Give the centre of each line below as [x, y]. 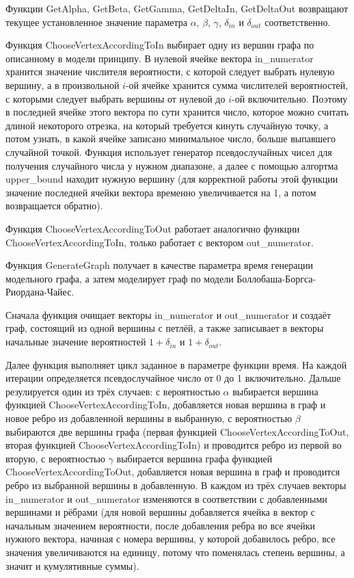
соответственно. [298, 22]
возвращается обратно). [54, 206]
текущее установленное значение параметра [96, 22]
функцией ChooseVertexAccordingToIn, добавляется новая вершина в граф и [166, 405]
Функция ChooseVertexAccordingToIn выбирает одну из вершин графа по [160, 45]
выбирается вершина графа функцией [194, 458]
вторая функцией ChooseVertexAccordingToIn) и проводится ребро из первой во [174, 445]
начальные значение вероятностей [76, 342]
